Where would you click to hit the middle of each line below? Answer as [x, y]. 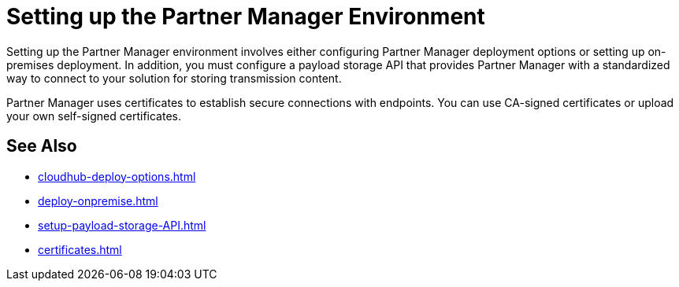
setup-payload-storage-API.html [122, 225]
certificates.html [80, 249]
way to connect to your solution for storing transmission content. [174, 78]
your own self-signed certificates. [94, 116]
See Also [42, 146]
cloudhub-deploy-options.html [117, 176]
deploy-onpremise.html [98, 201]
